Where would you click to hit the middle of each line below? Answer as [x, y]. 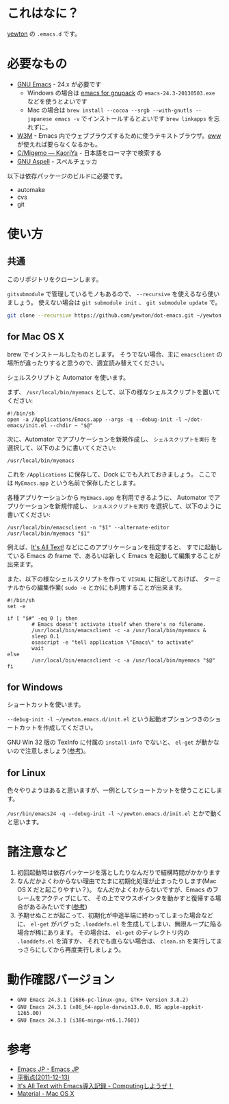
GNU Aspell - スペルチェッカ [57, 161]
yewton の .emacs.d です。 [44, 34]
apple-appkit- [184, 1007]
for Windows [35, 687]
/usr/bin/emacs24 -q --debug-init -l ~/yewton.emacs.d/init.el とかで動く [115, 813]
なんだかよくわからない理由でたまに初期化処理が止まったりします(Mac [117, 881]
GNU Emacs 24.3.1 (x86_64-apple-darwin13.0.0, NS [89, 1007]
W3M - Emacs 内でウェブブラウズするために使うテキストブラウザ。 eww [119, 135]
